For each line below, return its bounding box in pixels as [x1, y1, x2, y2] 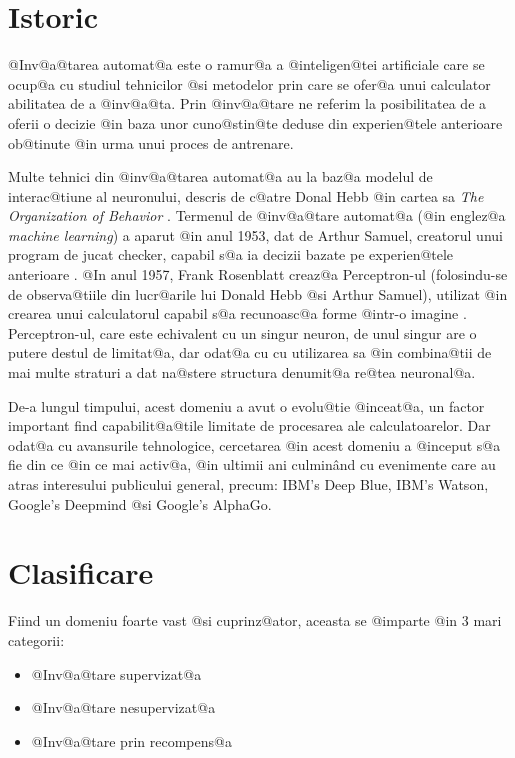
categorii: [8, 629, 65, 650]
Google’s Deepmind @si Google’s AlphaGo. [8, 493, 272, 514]
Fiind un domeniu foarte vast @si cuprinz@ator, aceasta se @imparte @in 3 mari [8, 610, 502, 631]
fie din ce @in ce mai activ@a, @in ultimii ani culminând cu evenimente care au [8, 454, 496, 475]
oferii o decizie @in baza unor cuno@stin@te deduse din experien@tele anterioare [8, 112, 503, 133]
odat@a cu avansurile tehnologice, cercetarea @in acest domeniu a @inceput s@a [8, 434, 501, 455]
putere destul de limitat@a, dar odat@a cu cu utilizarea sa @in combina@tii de [8, 342, 492, 363]
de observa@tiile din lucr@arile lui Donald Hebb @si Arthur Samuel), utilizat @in [8, 283, 508, 304]
